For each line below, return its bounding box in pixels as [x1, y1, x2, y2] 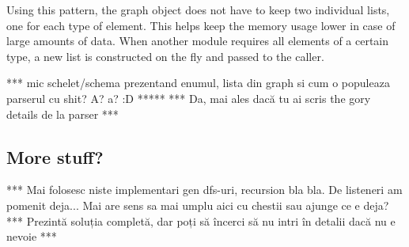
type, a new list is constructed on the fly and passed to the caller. [6, 47, 324, 64]
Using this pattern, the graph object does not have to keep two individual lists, [6, 2, 390, 17]
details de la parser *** [6, 105, 119, 122]
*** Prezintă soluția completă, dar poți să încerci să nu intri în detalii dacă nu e [6, 212, 396, 229]
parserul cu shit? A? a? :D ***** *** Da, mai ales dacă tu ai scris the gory [6, 89, 371, 106]
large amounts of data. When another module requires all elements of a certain [6, 32, 389, 49]
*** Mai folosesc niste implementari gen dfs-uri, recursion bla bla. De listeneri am [6, 181, 403, 198]
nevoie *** [6, 228, 57, 245]
